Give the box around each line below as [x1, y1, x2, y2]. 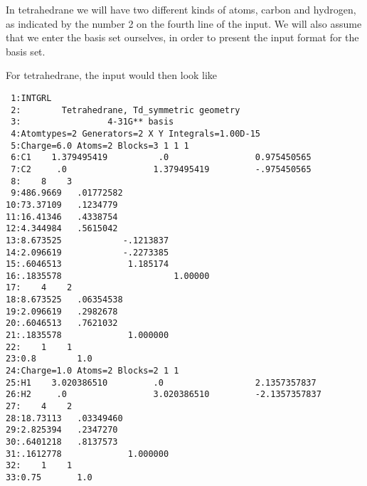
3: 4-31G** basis [11, 117, 174, 127]
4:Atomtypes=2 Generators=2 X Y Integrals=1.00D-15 [11, 128, 260, 139]
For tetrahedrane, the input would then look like [6, 68, 218, 83]
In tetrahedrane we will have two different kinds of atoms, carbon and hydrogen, [6, 2, 356, 16]
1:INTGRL [11, 93, 52, 103]
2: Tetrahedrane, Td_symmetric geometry [11, 105, 240, 115]
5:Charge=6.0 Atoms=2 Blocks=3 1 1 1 [11, 140, 189, 151]
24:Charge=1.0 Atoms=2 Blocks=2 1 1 [6, 366, 179, 376]
